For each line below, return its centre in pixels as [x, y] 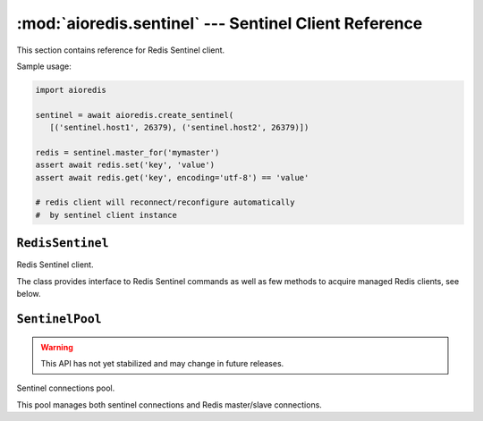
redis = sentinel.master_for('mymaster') [127, 152]
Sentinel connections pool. [66, 388]
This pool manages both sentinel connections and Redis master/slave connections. [169, 404]
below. [29, 294]
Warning [57, 347]
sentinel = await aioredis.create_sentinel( [135, 115]
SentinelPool [59, 319]
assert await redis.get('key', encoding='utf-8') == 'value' [172, 177]
